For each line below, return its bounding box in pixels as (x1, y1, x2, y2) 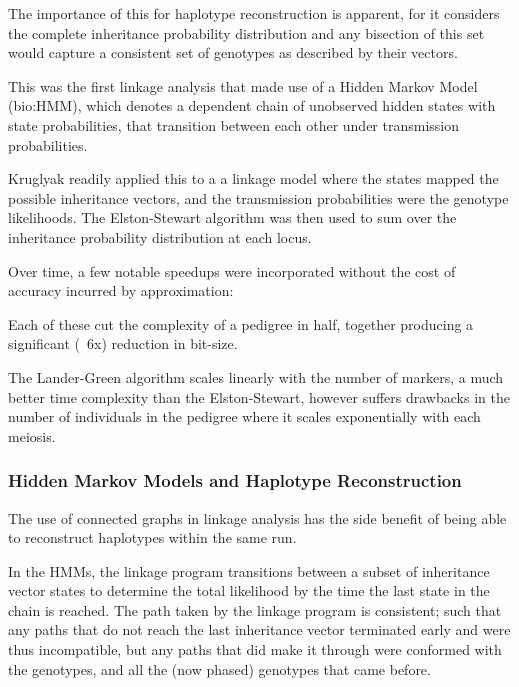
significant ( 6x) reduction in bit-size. (8, 333, 238, 354)
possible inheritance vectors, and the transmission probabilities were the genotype (8, 187, 509, 208)
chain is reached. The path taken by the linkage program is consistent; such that (8, 599, 502, 620)
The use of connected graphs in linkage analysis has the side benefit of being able (8, 507, 507, 528)
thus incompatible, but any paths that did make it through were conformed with (8, 639, 502, 660)
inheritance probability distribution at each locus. (8, 226, 312, 247)
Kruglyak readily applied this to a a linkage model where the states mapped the (8, 168, 499, 189)
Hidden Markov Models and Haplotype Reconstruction (8, 468, 462, 493)
